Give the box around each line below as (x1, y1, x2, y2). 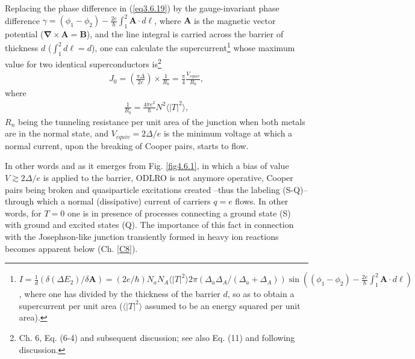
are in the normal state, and (5, 127, 109, 140)
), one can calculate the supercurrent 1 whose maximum (91, 40, 295, 54)
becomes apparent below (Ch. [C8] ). (5, 242, 138, 254)
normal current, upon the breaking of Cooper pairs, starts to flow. (5, 139, 249, 152)
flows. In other (235, 195, 289, 207)
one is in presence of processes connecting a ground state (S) (67, 206, 291, 219)
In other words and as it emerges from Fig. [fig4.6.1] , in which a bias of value (5, 159, 289, 172)
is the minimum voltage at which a (163, 127, 293, 140)
